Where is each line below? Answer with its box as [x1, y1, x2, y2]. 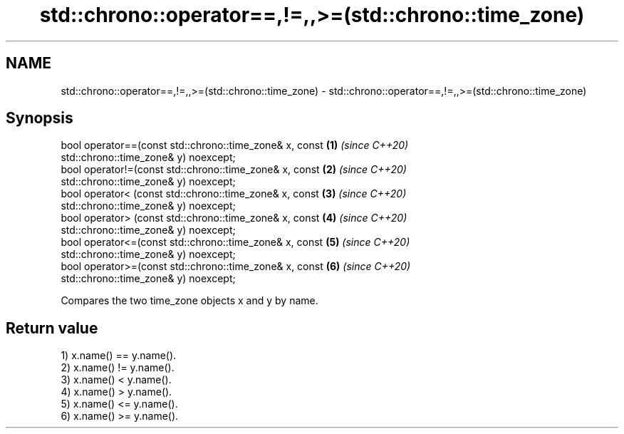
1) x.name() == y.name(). [61, 349, 177, 362]
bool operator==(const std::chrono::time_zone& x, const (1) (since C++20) [61, 139, 409, 152]
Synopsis [6, 109, 73, 128]
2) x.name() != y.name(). [61, 361, 175, 374]
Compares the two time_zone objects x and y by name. [61, 294, 318, 307]
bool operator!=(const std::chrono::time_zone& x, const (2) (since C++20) [61, 163, 407, 176]
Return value [6, 319, 98, 337]
